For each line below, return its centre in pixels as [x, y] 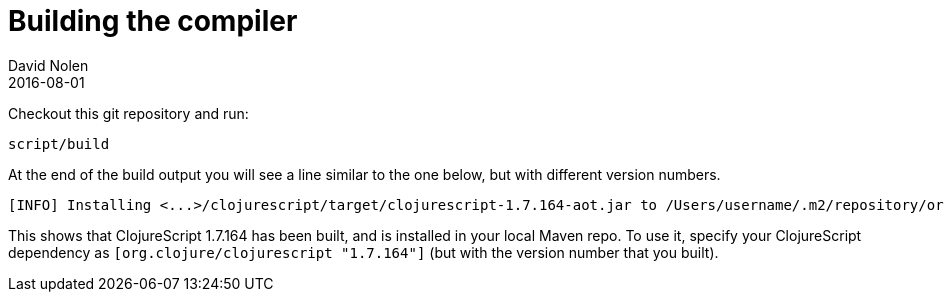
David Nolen [48, 65]
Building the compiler [153, 21]
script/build [59, 143]
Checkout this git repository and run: [128, 113]
